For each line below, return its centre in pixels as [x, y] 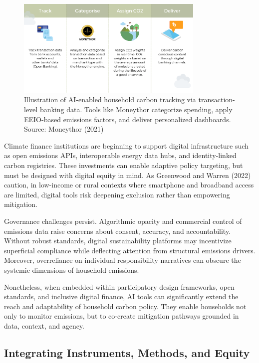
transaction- [217, 99]
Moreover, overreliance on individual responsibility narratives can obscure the [123, 260]
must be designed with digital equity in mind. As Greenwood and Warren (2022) [128, 175]
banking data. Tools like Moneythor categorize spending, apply [136, 109]
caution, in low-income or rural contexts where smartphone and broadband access [129, 185]
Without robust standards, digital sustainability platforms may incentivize [118, 241]
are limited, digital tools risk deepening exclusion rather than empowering [117, 194]
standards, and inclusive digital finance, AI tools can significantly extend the [121, 296]
